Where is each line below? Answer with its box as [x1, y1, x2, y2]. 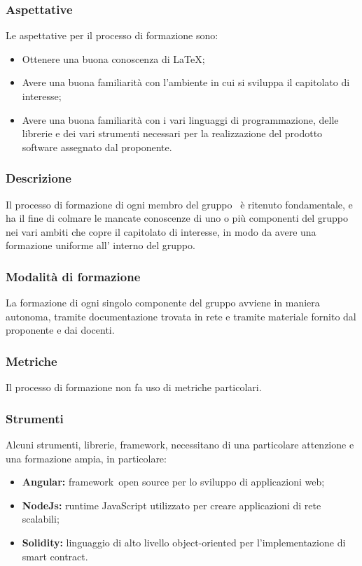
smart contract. [22, 549, 88, 563]
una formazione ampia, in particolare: [6, 451, 167, 465]
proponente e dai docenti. [6, 323, 115, 337]
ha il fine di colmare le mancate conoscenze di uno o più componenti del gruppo [6, 211, 348, 225]
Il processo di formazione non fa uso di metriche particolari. [6, 380, 262, 395]
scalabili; [22, 511, 60, 526]
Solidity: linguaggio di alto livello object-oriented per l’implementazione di [22, 535, 346, 549]
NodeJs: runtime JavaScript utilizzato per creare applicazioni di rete [22, 497, 321, 512]
